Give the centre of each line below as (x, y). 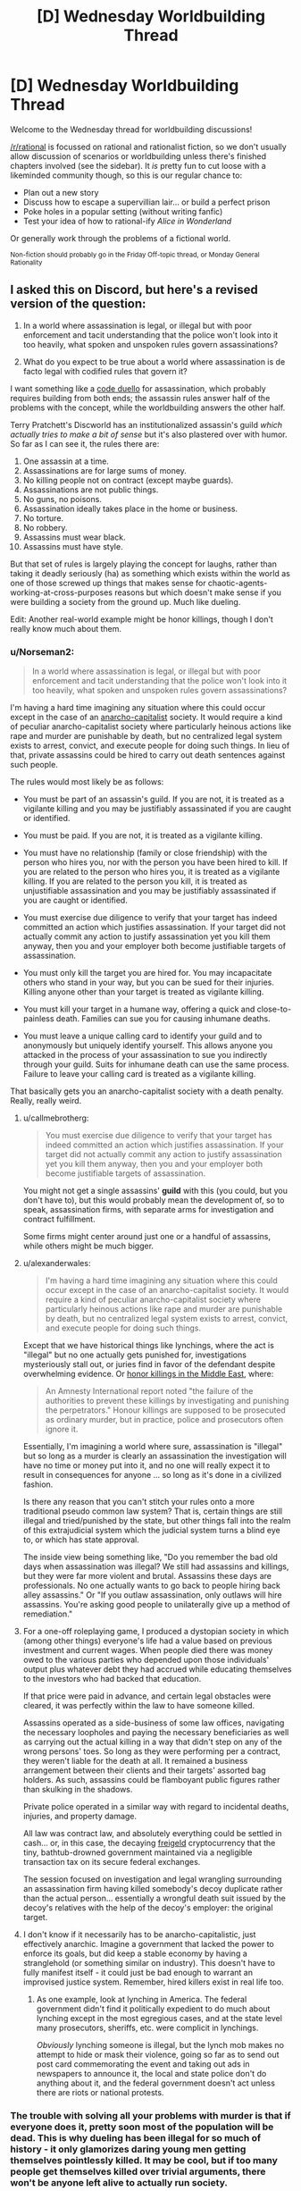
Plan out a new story (61, 192)
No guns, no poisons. (62, 499)
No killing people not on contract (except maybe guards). (128, 480)
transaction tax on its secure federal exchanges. (112, 1862)
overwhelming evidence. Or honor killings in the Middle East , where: (148, 1374)
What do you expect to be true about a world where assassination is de (154, 361)
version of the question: (78, 304)
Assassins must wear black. (74, 537)
